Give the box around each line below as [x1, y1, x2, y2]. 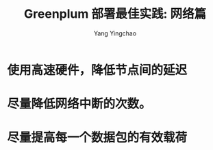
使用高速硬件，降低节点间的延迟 [7, 62, 188, 78]
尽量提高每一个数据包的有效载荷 [7, 130, 188, 145]
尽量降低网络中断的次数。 [7, 96, 152, 112]
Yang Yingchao [93, 29, 137, 37]
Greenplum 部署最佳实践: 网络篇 [23, 6, 207, 22]
